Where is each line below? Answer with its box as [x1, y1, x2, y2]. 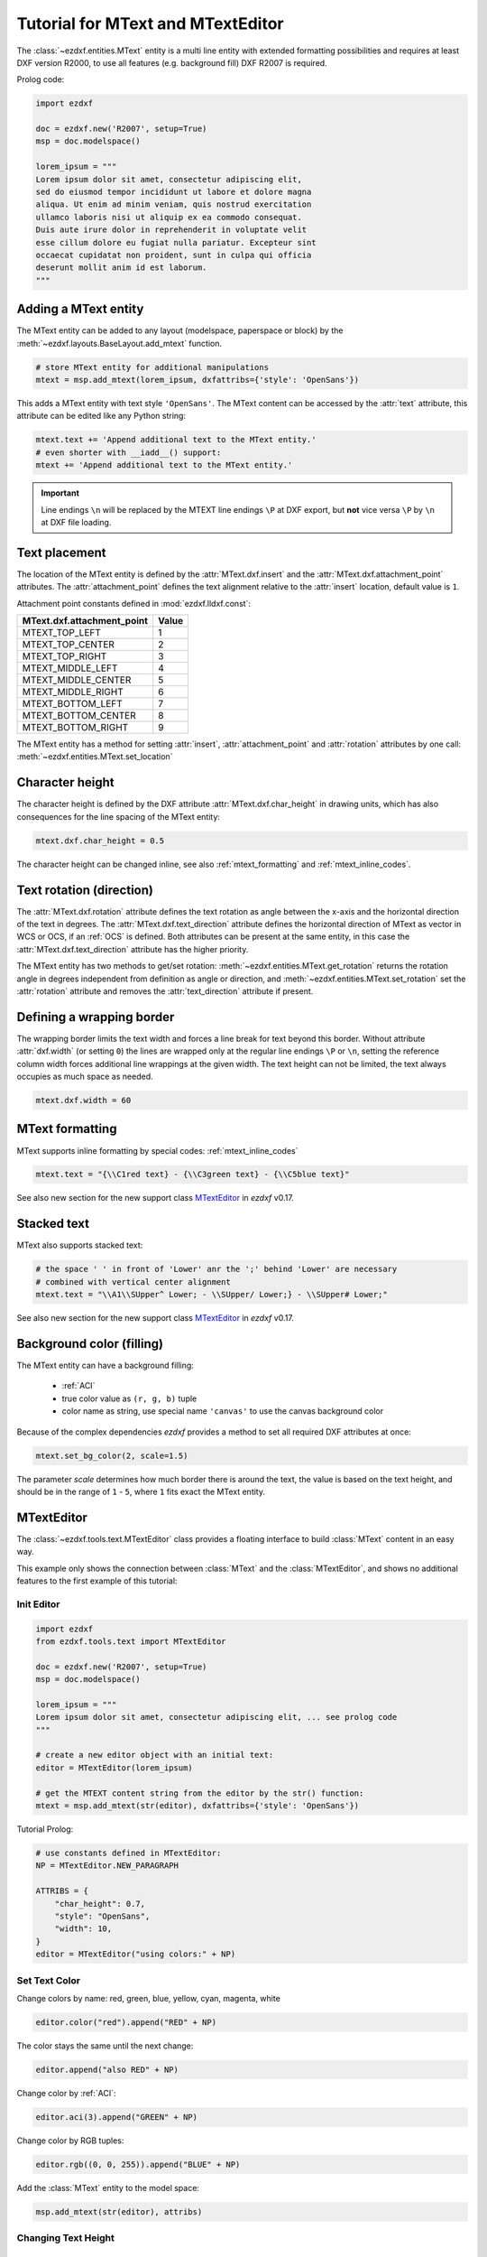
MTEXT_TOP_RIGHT [22, 650, 107, 663]
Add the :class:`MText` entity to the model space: [16, 2182, 200, 2193]
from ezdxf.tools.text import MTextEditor [35, 1636, 226, 1647]
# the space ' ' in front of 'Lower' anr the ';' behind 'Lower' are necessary [35, 1264, 398, 1275]
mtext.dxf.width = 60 [35, 1095, 132, 1105]
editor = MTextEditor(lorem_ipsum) [35, 1762, 193, 1773]
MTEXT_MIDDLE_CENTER [22, 673, 132, 686]
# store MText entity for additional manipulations [35, 362, 270, 372]
